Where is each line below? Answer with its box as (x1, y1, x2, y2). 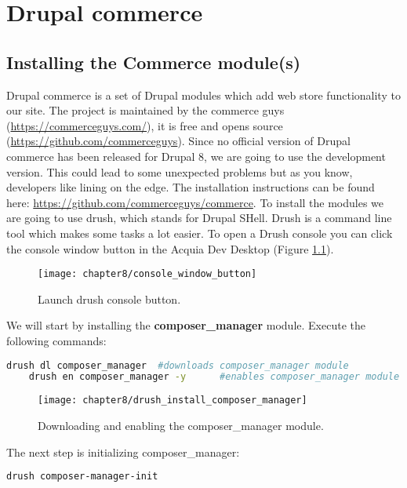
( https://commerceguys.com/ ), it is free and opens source (6, 117, 283, 133)
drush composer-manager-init (6, 471, 158, 483)
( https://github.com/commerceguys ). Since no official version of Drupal (6, 133, 351, 149)
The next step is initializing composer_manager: (6, 443, 240, 460)
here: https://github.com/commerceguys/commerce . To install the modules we (6, 194, 384, 210)
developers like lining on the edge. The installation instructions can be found (6, 179, 375, 195)
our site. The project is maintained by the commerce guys (6, 102, 285, 118)
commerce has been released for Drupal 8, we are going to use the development (6, 147, 386, 164)
